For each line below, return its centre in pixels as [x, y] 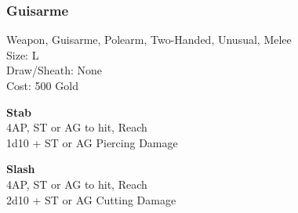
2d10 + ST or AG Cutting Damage [91, 199]
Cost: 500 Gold [42, 85]
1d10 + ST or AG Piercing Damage [92, 142]
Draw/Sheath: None [54, 70]
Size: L [23, 54]
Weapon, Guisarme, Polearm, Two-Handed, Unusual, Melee [149, 40]
